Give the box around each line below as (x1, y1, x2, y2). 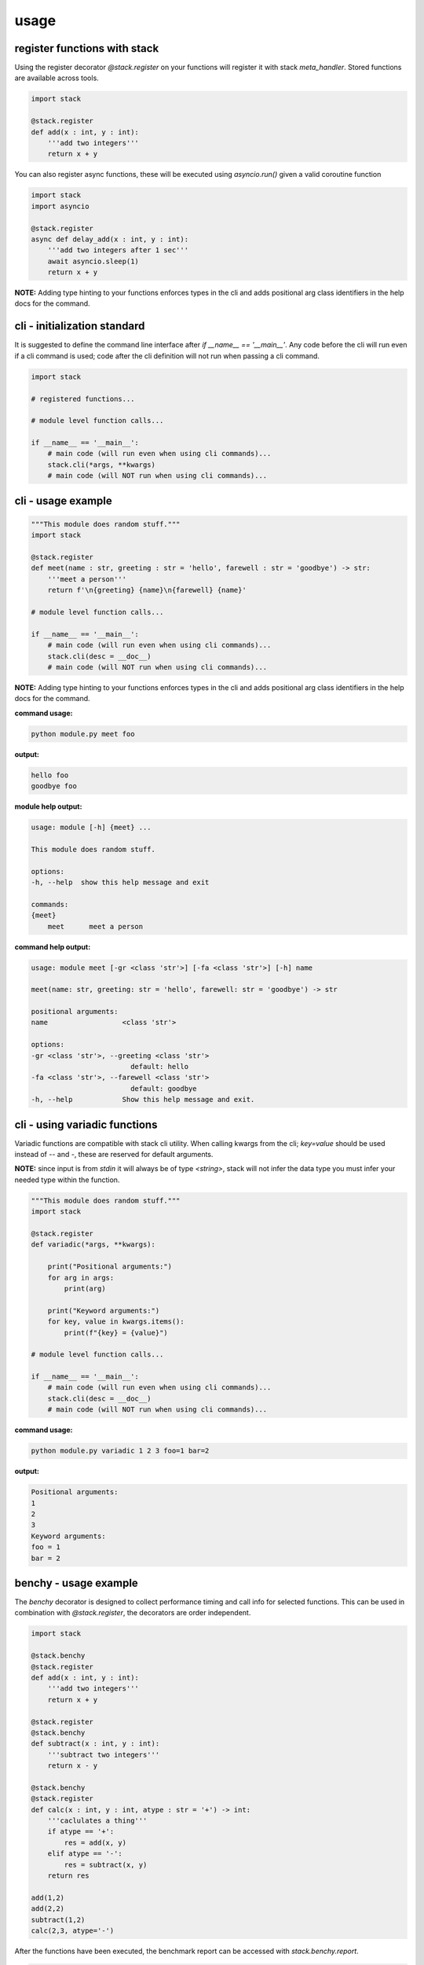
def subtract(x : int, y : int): (31, 1739, 160, 1748)
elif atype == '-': (47, 1849, 123, 1858)
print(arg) (64, 1284, 106, 1293)
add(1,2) (31, 1893, 65, 1902)
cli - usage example (14, 494, 113, 507)
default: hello (130, 1062, 188, 1071)
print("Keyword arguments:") (47, 1306, 160, 1315)
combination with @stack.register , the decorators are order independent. (14, 1608, 251, 1618)
